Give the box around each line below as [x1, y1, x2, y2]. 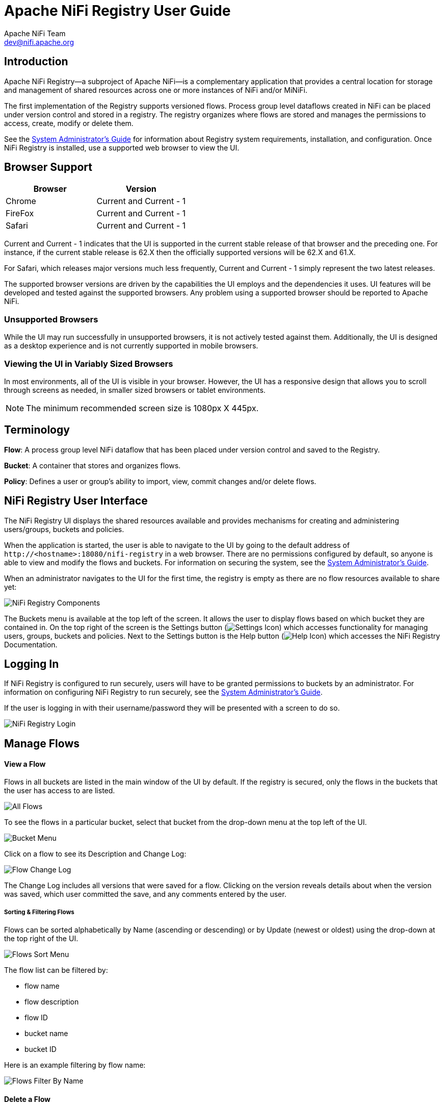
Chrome [6, 196, 36, 207]
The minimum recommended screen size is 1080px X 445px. [26, 403, 259, 413]
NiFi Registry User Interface [4, 494, 148, 508]
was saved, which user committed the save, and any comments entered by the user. [4, 890, 286, 899]
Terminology [4, 423, 70, 437]
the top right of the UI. [4, 934, 79, 943]
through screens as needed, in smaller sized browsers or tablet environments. [4, 385, 266, 394]
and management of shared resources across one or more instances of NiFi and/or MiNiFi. [4, 85, 307, 94]
